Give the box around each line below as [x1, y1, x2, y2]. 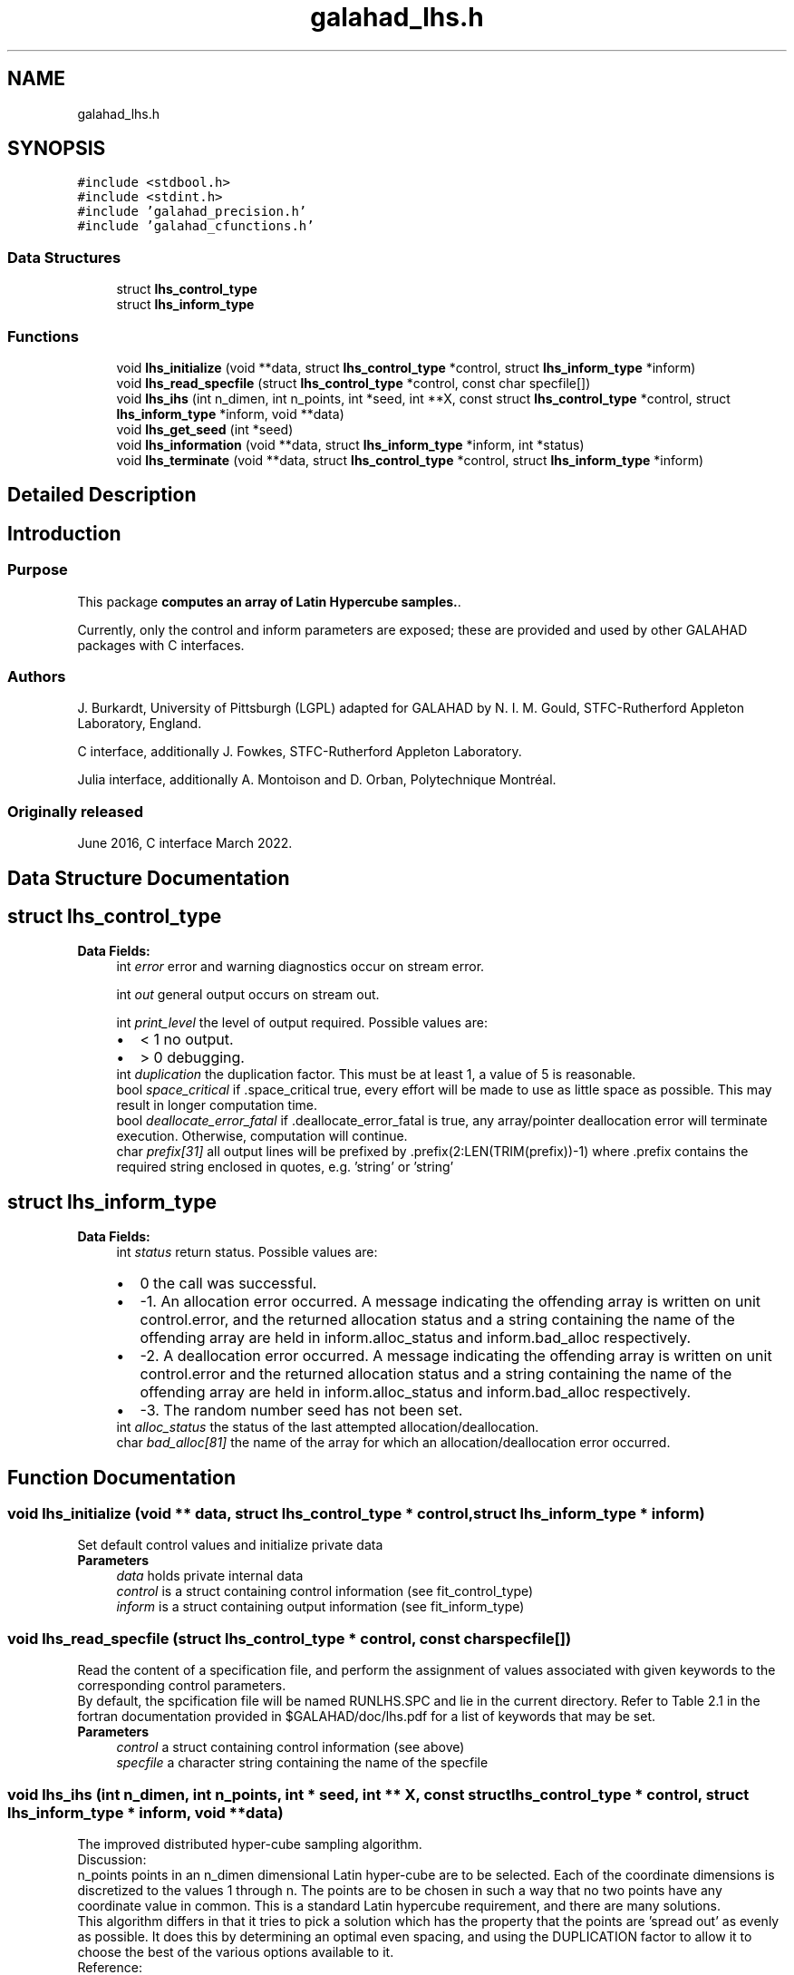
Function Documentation [7, 1465, 236, 1489]
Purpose [7, 560, 68, 579]
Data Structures [7, 248, 121, 267]
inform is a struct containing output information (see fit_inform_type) [116, 1599, 525, 1615]
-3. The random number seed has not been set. [140, 1401, 463, 1420]
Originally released [7, 802, 144, 821]
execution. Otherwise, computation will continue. [116, 1128, 408, 1144]
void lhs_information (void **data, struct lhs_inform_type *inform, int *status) [116, 436, 585, 452]
